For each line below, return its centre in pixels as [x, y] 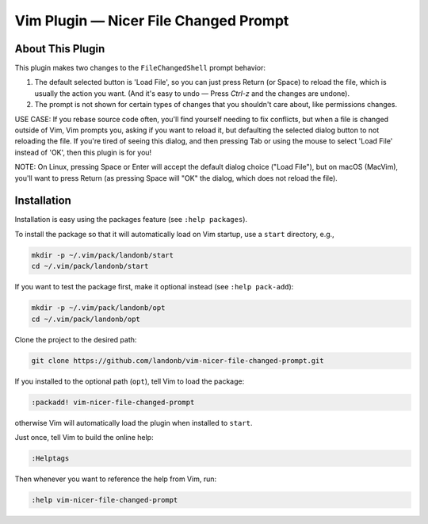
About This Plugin [60, 49]
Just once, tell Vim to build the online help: [84, 437]
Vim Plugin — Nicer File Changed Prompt [152, 21]
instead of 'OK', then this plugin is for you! [83, 152]
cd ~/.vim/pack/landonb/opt [86, 319]
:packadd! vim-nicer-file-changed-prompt [113, 402]
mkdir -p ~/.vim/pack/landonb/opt [98, 308]
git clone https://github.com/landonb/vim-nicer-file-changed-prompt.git [178, 360]
